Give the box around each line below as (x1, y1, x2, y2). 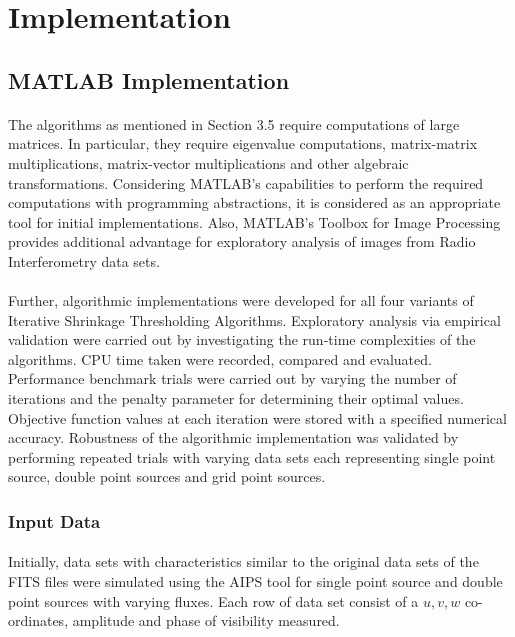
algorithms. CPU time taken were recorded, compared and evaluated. (8, 348, 432, 369)
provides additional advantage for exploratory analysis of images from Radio (8, 231, 476, 252)
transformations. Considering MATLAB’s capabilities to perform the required (8, 172, 484, 193)
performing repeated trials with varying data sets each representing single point (8, 446, 496, 467)
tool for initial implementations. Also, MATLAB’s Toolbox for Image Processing (8, 211, 501, 232)
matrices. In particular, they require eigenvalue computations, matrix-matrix (8, 133, 478, 154)
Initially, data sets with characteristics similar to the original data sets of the (8, 551, 479, 572)
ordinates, (8, 610, 69, 631)
